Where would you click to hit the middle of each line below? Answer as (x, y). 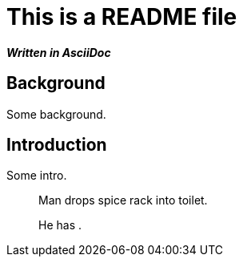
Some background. (56, 114)
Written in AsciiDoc (59, 52)
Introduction (57, 145)
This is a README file (122, 17)
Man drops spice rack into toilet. (123, 200)
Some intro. (37, 176)
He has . (60, 225)
